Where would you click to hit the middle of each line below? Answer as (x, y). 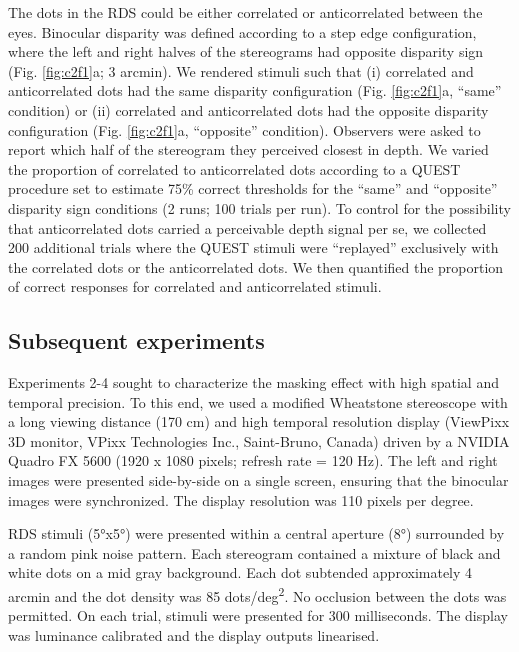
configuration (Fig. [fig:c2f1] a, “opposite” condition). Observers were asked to (244, 129)
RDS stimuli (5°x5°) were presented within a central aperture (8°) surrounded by (256, 533)
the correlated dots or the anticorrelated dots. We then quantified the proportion (256, 266)
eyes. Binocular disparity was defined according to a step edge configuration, (242, 31)
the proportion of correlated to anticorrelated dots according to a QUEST (234, 168)
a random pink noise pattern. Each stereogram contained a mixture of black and (254, 552)
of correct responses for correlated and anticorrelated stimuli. (195, 286)
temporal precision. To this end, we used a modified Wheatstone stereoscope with (258, 401)
